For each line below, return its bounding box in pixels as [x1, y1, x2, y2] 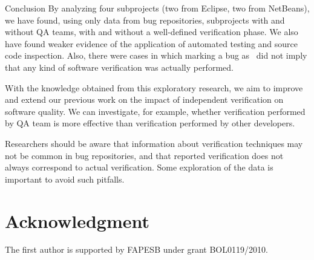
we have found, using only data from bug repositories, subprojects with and [5, 13, 285, 26]
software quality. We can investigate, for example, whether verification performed [5, 105, 306, 117]
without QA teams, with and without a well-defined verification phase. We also [5, 25, 298, 38]
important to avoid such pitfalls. [5, 172, 125, 185]
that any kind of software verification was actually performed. [5, 60, 234, 73]
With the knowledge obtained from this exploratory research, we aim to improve [5, 81, 303, 94]
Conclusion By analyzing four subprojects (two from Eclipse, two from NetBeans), [5, 2, 310, 14]
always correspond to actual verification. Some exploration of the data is [5, 161, 273, 174]
